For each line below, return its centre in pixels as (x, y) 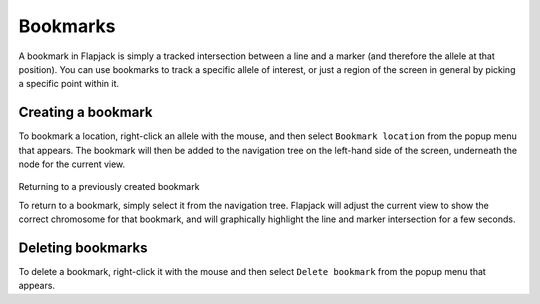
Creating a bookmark (85, 112)
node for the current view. (72, 164)
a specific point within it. (69, 84)
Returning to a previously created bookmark (109, 187)
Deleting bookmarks (83, 248)
